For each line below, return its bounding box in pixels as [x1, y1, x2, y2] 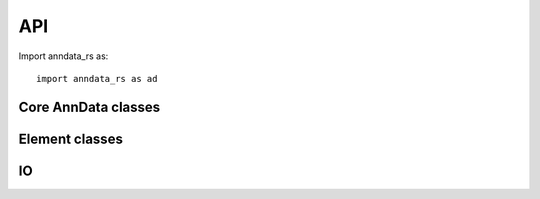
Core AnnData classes [18, 98, 161, 115]
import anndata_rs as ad [36, 73, 158, 84]
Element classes [18, 130, 124, 147]
